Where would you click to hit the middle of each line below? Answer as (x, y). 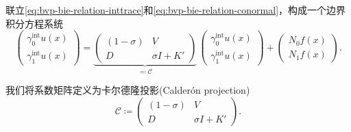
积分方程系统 (34, 23)
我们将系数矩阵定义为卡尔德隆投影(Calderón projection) (128, 90)
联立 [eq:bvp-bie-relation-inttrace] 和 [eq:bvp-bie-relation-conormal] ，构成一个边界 (176, 10)
